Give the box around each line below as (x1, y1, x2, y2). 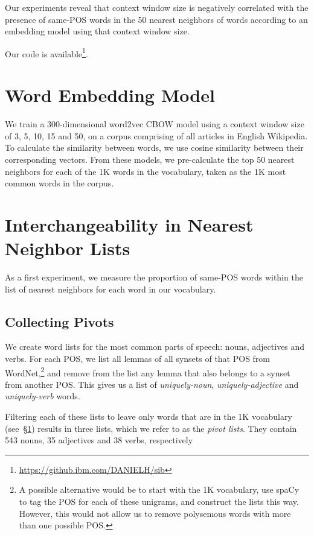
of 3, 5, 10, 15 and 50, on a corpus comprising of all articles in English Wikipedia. (5, 129, 308, 142)
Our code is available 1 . (5, 45, 88, 60)
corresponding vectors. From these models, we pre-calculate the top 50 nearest (5, 153, 295, 165)
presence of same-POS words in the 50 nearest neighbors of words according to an (5, 13, 308, 25)
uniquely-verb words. (5, 390, 80, 402)
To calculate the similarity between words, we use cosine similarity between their (5, 141, 304, 154)
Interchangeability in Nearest (5, 212, 254, 236)
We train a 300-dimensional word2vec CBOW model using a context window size (5, 118, 304, 130)
